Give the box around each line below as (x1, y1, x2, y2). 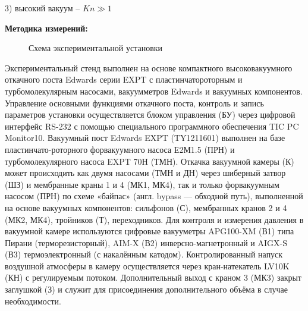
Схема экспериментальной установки (29, 42, 163, 54)
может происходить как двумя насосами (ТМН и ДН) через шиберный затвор (5, 167, 286, 179)
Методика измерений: (5, 21, 88, 34)
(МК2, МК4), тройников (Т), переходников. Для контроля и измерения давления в (5, 213, 304, 225)
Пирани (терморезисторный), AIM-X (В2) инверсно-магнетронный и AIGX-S (5, 236, 287, 249)
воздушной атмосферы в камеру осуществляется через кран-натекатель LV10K (5, 259, 290, 272)
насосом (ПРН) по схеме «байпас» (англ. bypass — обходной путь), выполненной (5, 190, 303, 202)
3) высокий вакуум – (5, 2, 80, 14)
